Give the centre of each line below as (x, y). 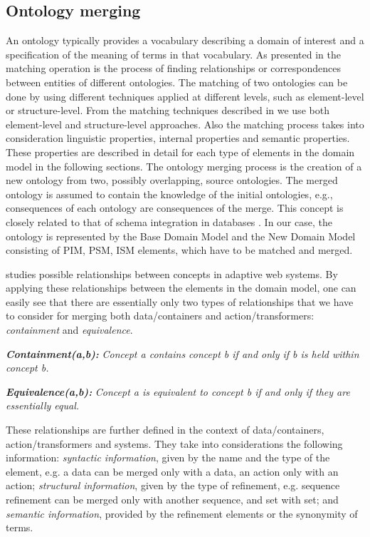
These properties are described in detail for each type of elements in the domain (180, 152)
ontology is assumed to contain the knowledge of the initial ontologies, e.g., (169, 194)
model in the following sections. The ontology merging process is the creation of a (184, 166)
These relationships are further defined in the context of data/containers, (165, 430)
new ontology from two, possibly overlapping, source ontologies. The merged (172, 180)
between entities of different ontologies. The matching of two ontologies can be (177, 82)
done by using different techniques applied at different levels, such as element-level (185, 96)
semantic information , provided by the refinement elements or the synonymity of (182, 513)
